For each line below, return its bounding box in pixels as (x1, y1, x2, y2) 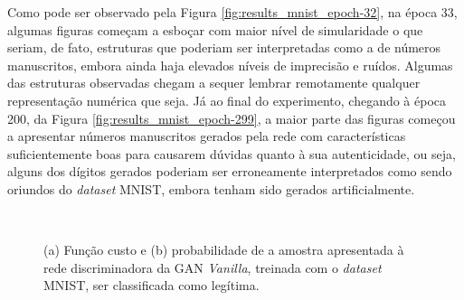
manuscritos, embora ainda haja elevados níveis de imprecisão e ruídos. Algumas (7, 55, 453, 74)
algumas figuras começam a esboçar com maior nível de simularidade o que (7, 20, 423, 39)
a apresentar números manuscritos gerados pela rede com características (7, 127, 406, 145)
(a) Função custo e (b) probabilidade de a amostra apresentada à (43, 240, 404, 259)
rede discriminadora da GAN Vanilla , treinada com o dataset (43, 258, 382, 277)
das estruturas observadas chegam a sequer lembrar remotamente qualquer (7, 73, 421, 92)
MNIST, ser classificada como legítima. (43, 276, 260, 295)
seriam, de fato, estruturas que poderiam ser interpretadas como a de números (7, 38, 441, 57)
